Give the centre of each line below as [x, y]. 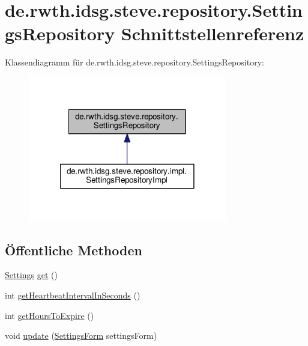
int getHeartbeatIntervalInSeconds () [73, 295]
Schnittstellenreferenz [213, 33]
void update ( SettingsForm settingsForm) [81, 335]
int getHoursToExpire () [50, 315]
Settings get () [31, 275]
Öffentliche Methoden [74, 250]
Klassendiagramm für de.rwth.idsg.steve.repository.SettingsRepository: [134, 62]
